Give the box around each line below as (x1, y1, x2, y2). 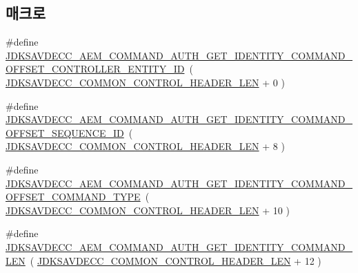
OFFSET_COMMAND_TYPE (6, 189, 141, 204)
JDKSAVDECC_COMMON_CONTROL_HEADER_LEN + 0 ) (6, 75, 285, 89)
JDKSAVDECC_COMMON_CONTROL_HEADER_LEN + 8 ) (6, 139, 285, 153)
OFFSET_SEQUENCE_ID (6, 125, 124, 140)
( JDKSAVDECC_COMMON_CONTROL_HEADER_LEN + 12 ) (30, 253, 321, 267)
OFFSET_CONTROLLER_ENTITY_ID (6, 62, 185, 76)
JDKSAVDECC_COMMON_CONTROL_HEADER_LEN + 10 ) (6, 203, 290, 217)
